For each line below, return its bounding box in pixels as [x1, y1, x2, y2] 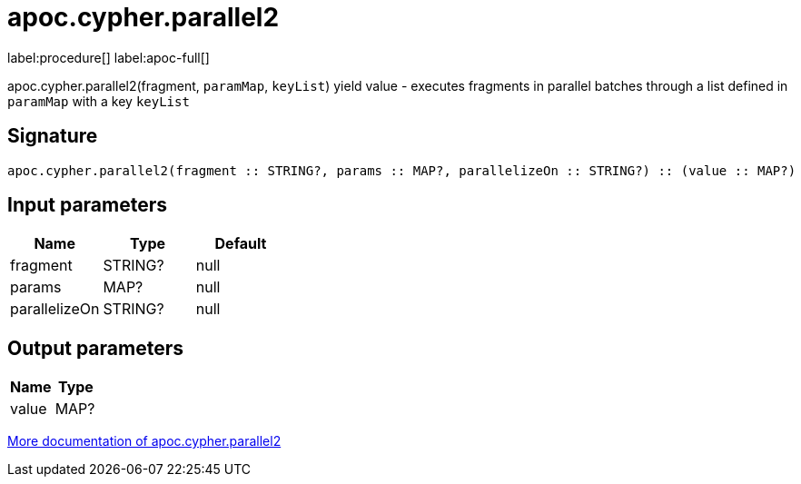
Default [214, 234, 267, 253]
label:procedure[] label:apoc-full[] [7, 49, 210, 65]
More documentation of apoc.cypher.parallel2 [7, 433, 282, 449]
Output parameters [7, 336, 183, 360]
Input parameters [7, 193, 168, 217]
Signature [7, 124, 98, 148]
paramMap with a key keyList [7, 93, 190, 109]
